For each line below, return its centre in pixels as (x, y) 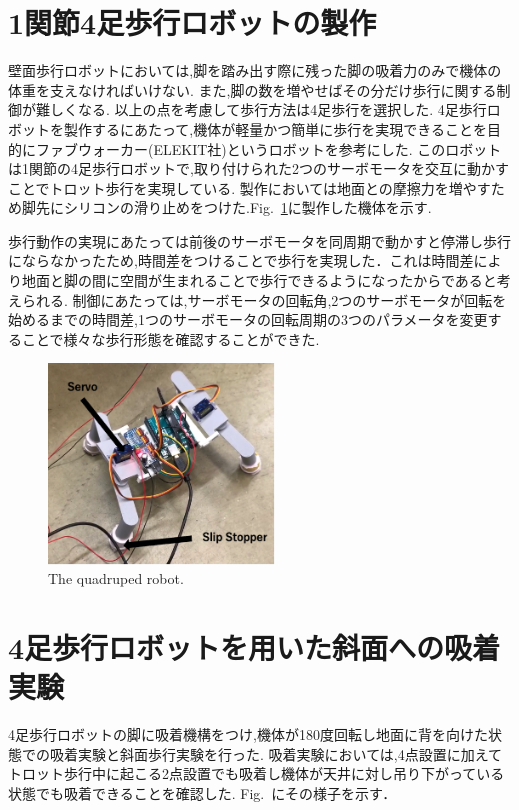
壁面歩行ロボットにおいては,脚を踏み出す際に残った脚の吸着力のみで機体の (255, 70)
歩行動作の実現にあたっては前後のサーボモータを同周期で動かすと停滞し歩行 (260, 240)
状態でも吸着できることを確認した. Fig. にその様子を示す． (202, 792)
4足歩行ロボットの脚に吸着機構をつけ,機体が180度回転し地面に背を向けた (248, 734)
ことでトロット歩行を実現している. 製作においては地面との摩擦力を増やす (249, 187)
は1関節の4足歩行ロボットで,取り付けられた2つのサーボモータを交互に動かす (258, 168)
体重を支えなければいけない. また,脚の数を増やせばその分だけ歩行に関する (252, 89)
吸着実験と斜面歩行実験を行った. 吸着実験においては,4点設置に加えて (276, 753)
